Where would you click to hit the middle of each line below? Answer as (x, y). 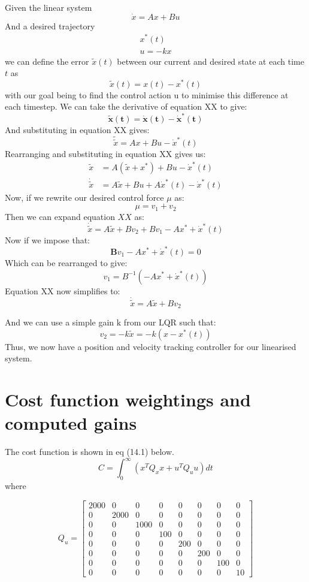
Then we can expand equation (60, 216)
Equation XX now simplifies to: (63, 290)
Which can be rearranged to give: (66, 262)
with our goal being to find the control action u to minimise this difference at (147, 94)
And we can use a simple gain (60, 322)
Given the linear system (49, 7)
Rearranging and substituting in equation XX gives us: (105, 153)
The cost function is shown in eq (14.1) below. (90, 452)
